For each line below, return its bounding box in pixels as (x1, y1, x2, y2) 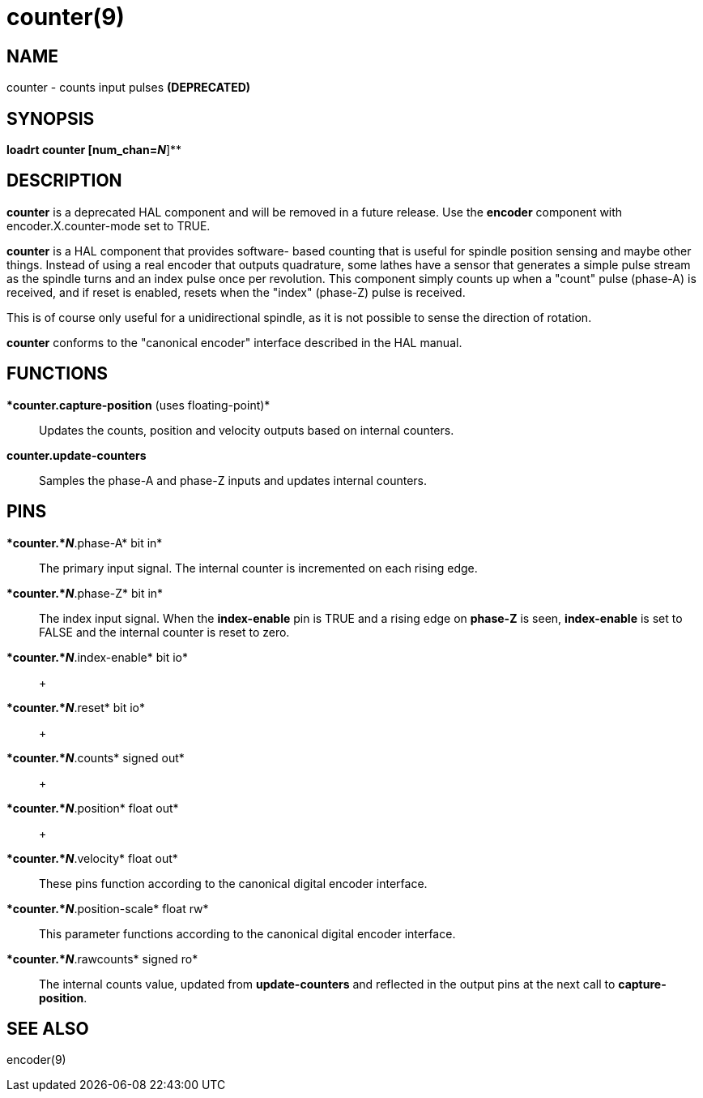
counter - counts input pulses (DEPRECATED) (6, 80, 251, 95)
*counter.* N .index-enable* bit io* (6, 650, 188, 664)
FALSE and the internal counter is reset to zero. (39, 624, 290, 639)
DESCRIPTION (6, 170, 122, 191)
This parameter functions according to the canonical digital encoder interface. (39, 926, 456, 941)
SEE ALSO (6, 1018, 89, 1039)
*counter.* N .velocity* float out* (6, 851, 178, 865)
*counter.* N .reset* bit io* (6, 700, 146, 714)
